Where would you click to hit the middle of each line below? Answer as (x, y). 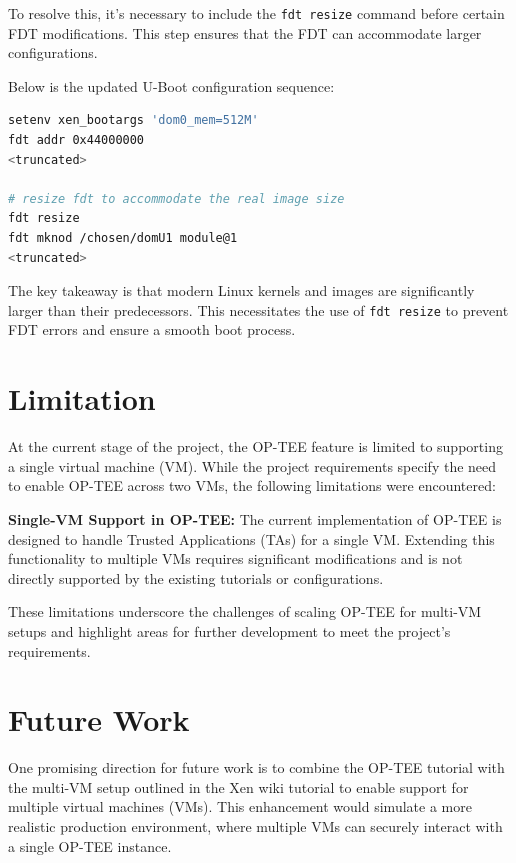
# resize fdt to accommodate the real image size (176, 198)
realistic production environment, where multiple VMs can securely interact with (255, 826)
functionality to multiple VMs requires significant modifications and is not (235, 558)
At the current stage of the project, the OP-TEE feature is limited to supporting (255, 446)
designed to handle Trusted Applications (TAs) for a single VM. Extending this (251, 538)
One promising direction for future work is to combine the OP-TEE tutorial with (256, 767)
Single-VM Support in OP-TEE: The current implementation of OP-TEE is (255, 518)
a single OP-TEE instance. (90, 845)
